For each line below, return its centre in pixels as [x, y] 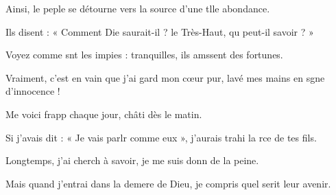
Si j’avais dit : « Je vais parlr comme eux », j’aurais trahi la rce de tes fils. [161, 137]
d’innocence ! [33, 91]
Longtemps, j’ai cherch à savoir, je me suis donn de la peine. [132, 160]
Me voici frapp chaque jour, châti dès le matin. [104, 114]
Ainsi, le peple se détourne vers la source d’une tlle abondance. [138, 8]
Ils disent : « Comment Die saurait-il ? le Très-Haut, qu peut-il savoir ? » [160, 31]
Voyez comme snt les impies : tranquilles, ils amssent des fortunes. [144, 55]
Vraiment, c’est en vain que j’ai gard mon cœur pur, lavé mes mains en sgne [165, 77]
